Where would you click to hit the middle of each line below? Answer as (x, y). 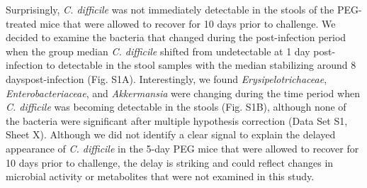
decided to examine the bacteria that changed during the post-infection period (176, 37)
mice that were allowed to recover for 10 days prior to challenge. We (188, 23)
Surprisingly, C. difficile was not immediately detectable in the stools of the (170, 9)
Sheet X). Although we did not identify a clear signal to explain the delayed (171, 134)
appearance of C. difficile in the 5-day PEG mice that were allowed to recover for (182, 148)
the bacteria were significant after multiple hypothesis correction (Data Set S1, (177, 120)
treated (21, 23)
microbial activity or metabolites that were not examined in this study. (160, 176)
